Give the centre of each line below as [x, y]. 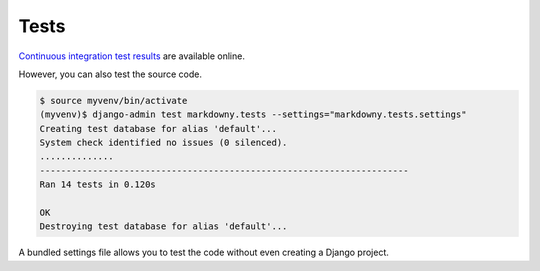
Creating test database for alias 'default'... [158, 128]
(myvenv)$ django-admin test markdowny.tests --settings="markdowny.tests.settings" [253, 114]
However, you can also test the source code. [110, 74]
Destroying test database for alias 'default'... [163, 226]
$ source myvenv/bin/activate [113, 100]
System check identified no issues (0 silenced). [163, 143]
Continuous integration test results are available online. [131, 56]
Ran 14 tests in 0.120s [98, 184]
